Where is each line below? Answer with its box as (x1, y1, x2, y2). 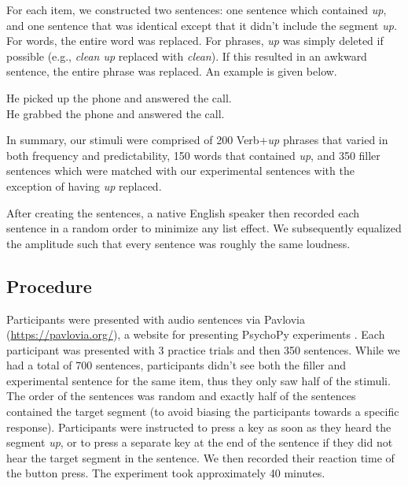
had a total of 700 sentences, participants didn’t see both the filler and (6, 357, 347, 373)
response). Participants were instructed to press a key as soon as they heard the (6, 418, 391, 435)
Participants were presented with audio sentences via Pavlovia (6, 310, 305, 327)
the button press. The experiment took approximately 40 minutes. (6, 465, 325, 481)
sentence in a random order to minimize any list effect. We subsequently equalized (6, 220, 402, 236)
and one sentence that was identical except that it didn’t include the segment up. (6, 17, 398, 33)
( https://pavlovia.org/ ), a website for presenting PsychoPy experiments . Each (6, 326, 385, 343)
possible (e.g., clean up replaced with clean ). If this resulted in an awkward (6, 47, 367, 64)
